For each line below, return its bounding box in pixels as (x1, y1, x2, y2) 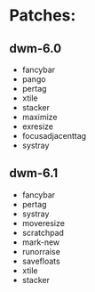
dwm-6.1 (9, 166, 59, 181)
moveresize (21, 217, 65, 228)
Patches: (9, 5, 76, 26)
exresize (21, 121, 53, 132)
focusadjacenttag (21, 131, 87, 141)
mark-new (21, 237, 60, 247)
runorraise (21, 246, 60, 256)
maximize (21, 112, 58, 122)
